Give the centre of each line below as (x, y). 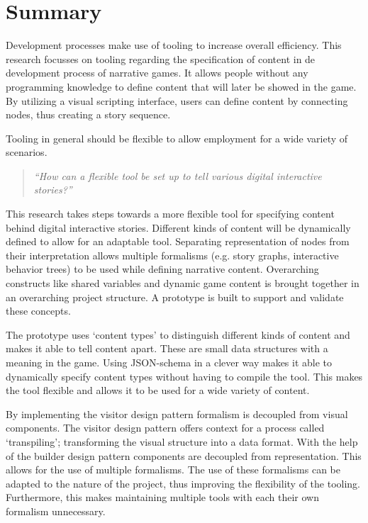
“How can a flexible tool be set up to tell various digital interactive (178, 175)
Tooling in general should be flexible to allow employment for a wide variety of (177, 138)
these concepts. (38, 311)
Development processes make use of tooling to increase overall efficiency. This (174, 45)
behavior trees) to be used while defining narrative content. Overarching (162, 269)
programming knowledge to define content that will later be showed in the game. (181, 86)
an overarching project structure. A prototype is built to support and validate (175, 297)
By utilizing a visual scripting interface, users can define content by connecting (177, 100)
